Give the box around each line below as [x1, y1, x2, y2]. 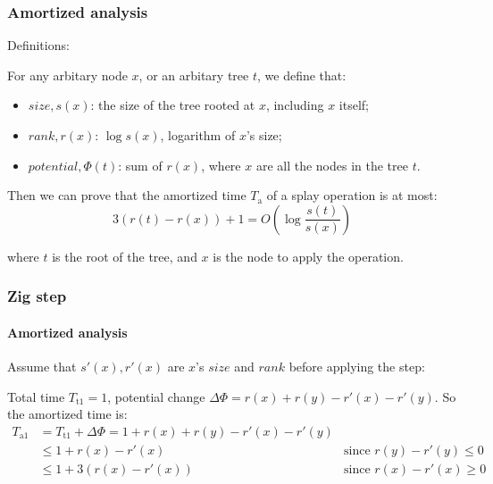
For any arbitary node [7, 65, 128, 84]
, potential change [107, 387, 205, 405]
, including [265, 96, 324, 114]
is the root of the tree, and [52, 246, 197, 265]
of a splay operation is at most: [266, 186, 438, 204]
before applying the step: [288, 357, 425, 376]
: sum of [118, 155, 163, 174]
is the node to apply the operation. [213, 246, 404, 265]
